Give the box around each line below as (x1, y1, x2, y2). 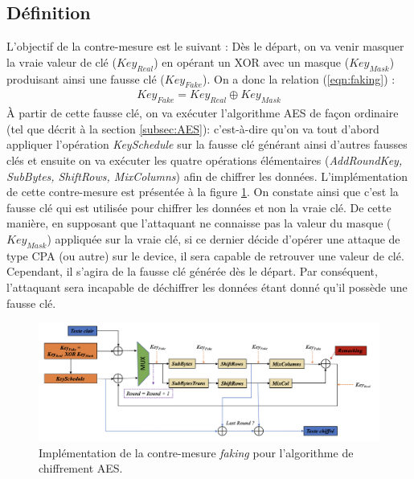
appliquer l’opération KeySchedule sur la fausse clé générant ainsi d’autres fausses (6, 136, 408, 153)
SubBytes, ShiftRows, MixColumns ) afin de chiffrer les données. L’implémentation (6, 167, 408, 184)
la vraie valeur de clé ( (6, 53, 117, 70)
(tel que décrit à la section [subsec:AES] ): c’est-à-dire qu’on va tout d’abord (6, 120, 379, 137)
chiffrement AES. (39, 460, 123, 477)
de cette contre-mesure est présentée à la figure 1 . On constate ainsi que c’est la (6, 183, 399, 200)
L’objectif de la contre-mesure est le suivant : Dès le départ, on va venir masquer (6, 38, 404, 55)
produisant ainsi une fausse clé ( (6, 70, 165, 87)
